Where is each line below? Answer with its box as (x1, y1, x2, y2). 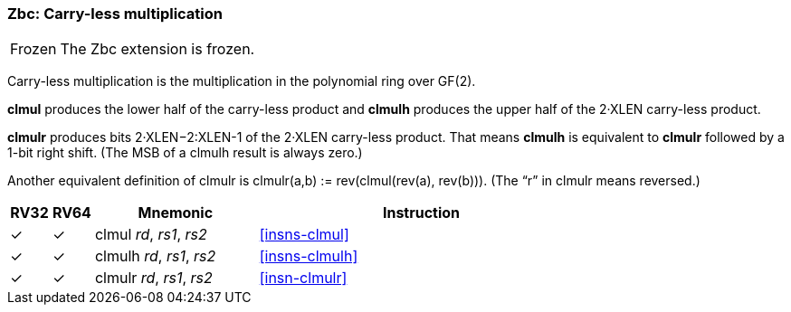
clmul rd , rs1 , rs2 (94, 225, 207, 244)
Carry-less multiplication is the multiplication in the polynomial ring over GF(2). (7, 73, 476, 90)
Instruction (382, 203, 461, 222)
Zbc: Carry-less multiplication (7, 5, 223, 23)
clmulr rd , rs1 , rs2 (94, 269, 213, 288)
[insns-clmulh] (259, 247, 358, 266)
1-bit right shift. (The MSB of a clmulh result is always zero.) (7, 145, 363, 161)
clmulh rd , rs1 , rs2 (94, 247, 216, 266)
